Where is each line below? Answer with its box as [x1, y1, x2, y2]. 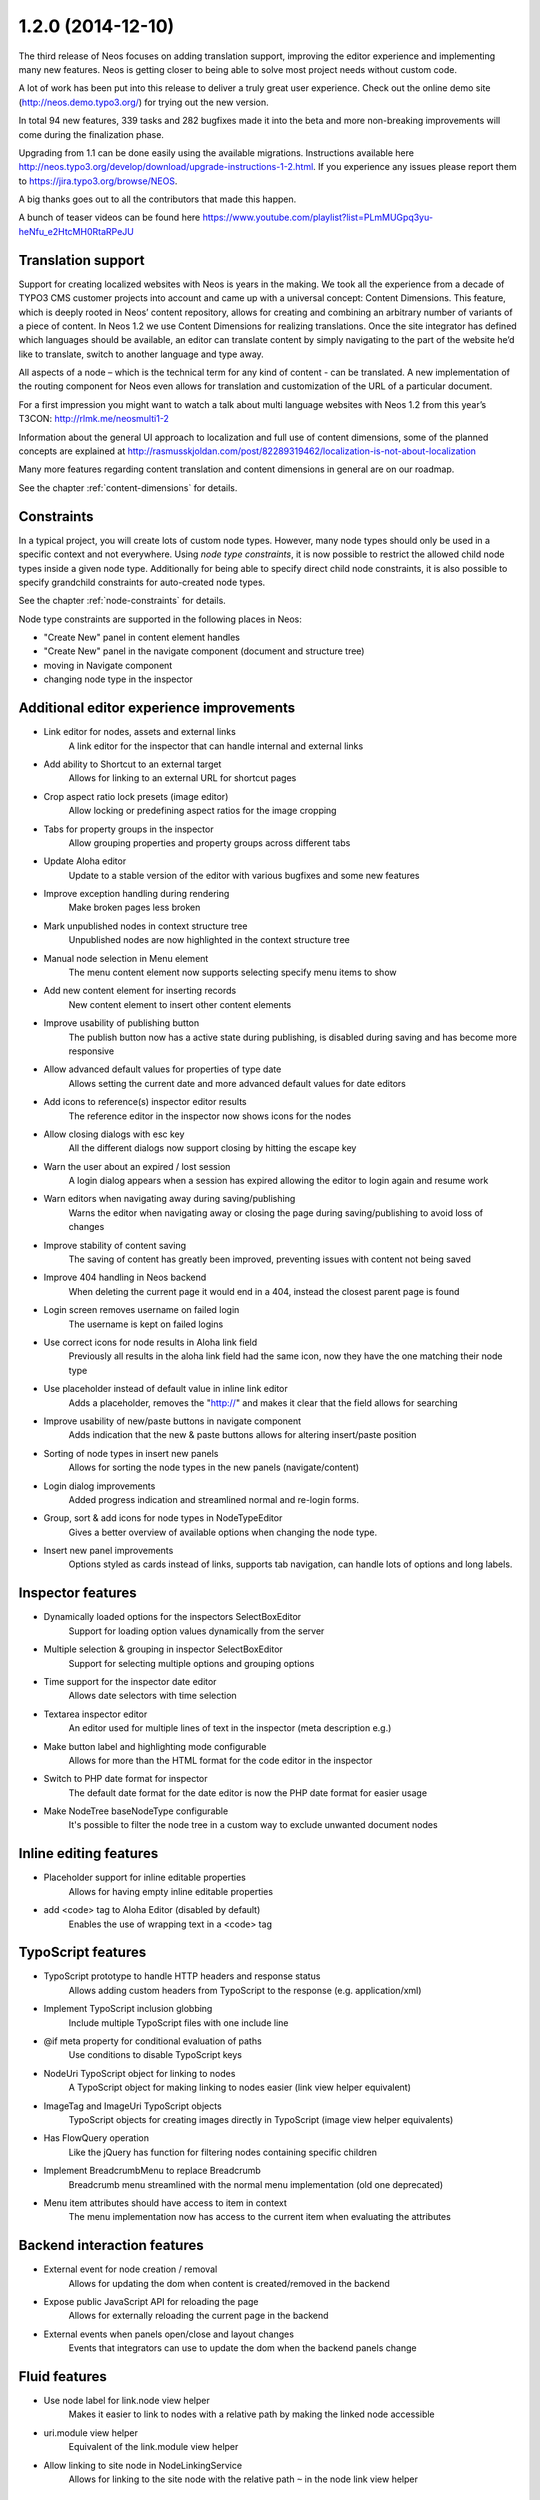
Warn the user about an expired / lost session [43, 1160, 231, 1172]
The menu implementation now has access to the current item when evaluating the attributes [68, 2211, 452, 2223]
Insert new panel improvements [43, 1545, 174, 1557]
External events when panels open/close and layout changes [43, 2328, 295, 2340]
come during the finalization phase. [18, 128, 165, 140]
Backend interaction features [18, 2237, 204, 2254]
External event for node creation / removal [43, 2263, 218, 2275]
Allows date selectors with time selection [68, 1690, 237, 1702]
